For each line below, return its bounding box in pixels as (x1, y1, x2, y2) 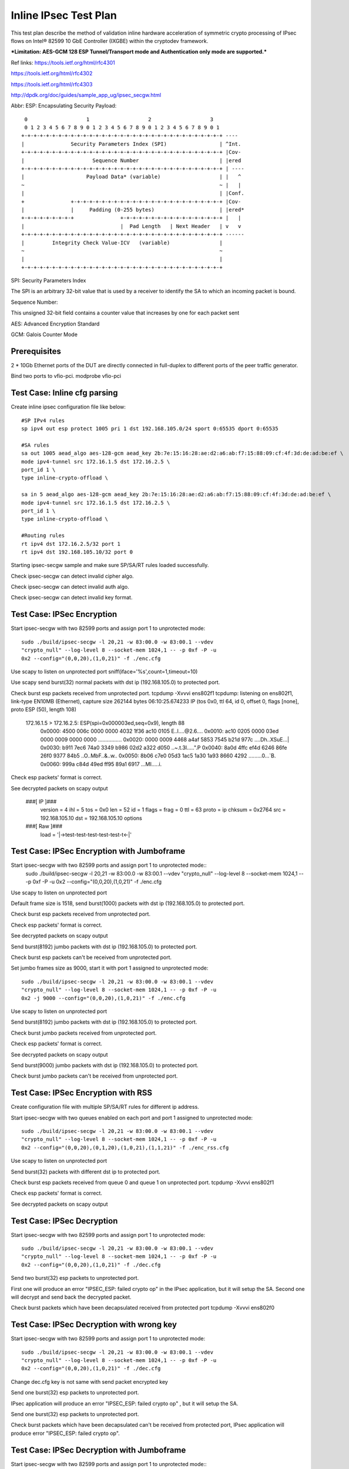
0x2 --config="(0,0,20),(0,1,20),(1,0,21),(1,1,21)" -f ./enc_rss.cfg (21, 1144, 229, 1151)
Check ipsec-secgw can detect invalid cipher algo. (11, 572, 135, 579)
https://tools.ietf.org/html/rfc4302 (11, 70, 93, 77)
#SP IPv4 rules (21, 417, 65, 424)
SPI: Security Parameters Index (11, 277, 86, 284)
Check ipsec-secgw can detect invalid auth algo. (11, 583, 129, 591)
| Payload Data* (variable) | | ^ (21, 173, 241, 180)
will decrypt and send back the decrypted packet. (11, 1293, 132, 1300)
